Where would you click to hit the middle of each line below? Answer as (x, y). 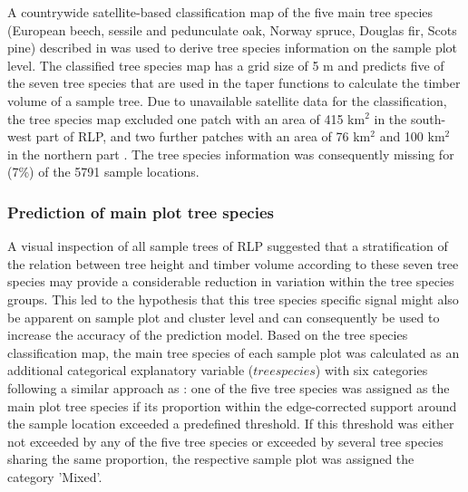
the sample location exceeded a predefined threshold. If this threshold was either (231, 424)
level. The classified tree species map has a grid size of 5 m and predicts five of (226, 65)
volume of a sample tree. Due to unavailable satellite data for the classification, (227, 100)
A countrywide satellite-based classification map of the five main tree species (220, 12)
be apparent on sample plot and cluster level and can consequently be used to (224, 317)
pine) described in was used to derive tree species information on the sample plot (233, 48)
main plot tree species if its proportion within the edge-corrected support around (232, 405)
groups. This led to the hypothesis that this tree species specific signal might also (233, 299)
